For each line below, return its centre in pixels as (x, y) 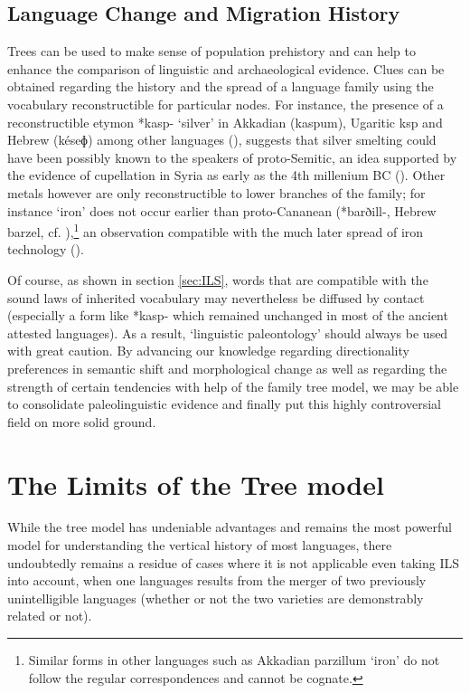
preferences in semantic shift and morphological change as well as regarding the (227, 368)
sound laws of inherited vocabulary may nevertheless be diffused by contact (216, 297)
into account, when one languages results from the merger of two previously (217, 580)
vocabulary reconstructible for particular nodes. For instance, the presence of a (226, 104)
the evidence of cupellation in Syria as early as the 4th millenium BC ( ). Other (226, 175)
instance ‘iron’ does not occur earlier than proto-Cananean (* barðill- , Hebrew (222, 210)
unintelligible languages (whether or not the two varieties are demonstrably (216, 598)
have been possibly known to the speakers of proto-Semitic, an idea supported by (232, 157)
